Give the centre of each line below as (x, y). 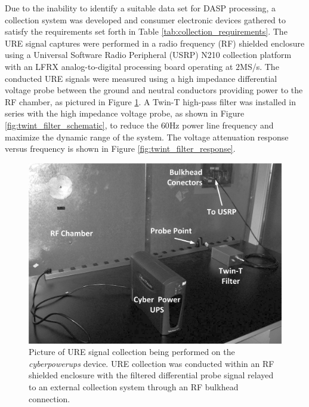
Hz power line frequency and (221, 125)
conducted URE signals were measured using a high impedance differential (141, 78)
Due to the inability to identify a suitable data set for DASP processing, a (140, 8)
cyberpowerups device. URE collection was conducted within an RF (152, 363)
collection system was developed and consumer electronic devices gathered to (145, 19)
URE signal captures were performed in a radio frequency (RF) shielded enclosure (155, 43)
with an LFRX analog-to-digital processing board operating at (119, 66)
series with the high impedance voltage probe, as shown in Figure (125, 113)
